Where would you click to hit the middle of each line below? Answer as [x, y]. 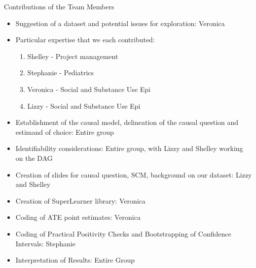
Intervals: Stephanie [45, 243]
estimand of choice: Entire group [65, 132]
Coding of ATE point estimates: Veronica [78, 217]
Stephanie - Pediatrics [61, 73]
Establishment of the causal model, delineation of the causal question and [127, 122]
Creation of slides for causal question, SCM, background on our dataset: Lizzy [134, 174]
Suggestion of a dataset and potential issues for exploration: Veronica [120, 23]
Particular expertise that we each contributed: [85, 40]
